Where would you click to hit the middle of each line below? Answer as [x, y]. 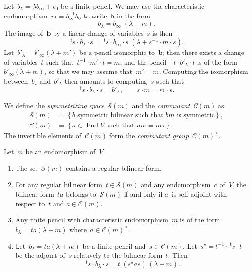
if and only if [143, 194]
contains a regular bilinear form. [113, 168]
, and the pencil [143, 62]
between [16, 81]
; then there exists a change [203, 52]
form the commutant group [149, 135]
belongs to [81, 194]
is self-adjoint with [199, 194]
